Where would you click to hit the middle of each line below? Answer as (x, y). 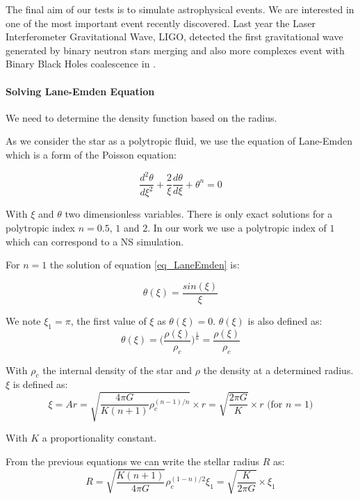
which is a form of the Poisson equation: (91, 154)
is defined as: (40, 384)
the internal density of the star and (117, 370)
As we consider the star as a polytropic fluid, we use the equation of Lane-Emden (179, 141)
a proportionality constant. (99, 438)
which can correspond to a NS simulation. (95, 241)
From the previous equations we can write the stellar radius (133, 461)
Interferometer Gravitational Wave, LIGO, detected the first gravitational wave (174, 37)
